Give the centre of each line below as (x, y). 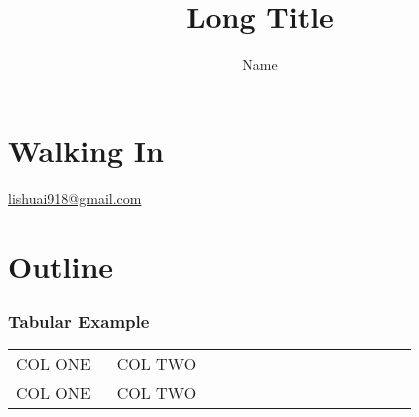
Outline (61, 266)
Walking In (86, 149)
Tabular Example (79, 320)
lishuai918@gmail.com (75, 197)
